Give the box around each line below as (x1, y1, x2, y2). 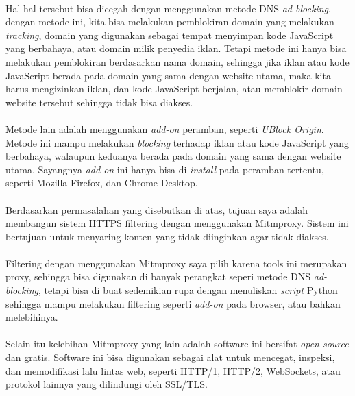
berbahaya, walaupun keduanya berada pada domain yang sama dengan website (5, 149, 341, 163)
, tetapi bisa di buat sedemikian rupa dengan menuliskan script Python (38, 283, 338, 297)
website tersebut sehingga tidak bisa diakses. (5, 95, 193, 109)
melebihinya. (5, 310, 58, 324)
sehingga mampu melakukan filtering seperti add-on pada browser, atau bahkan (5, 296, 341, 310)
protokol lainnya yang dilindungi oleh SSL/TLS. (5, 377, 208, 391)
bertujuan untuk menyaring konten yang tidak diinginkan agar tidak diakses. (5, 229, 329, 243)
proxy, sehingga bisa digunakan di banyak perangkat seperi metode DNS (5, 269, 311, 284)
